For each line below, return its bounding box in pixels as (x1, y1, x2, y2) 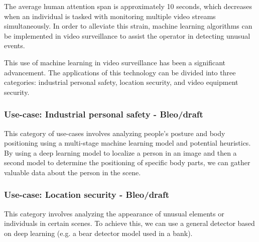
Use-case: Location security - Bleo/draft (4, 188, 170, 201)
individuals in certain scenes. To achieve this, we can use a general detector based (4, 218, 255, 228)
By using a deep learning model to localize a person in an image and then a (4, 147, 237, 158)
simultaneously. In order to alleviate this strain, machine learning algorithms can (4, 21, 252, 31)
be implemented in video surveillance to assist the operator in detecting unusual (4, 30, 250, 41)
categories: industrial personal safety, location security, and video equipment (4, 77, 238, 87)
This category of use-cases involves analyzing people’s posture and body (4, 128, 225, 138)
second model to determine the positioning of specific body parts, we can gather (4, 157, 250, 168)
